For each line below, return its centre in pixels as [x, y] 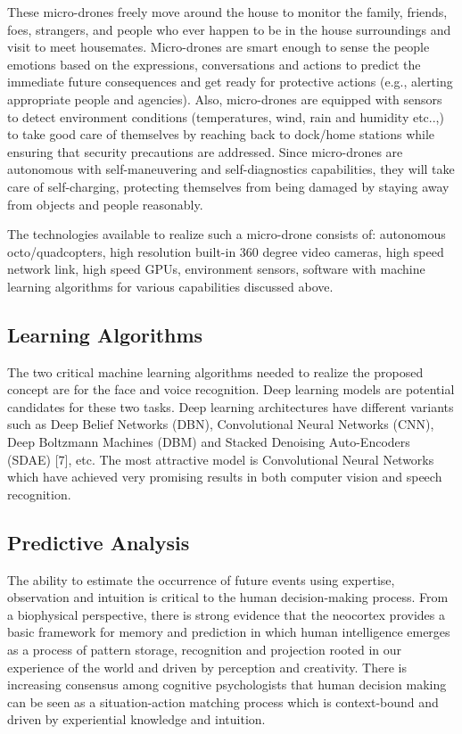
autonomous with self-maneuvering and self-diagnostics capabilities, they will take [231, 169]
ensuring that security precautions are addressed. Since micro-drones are [205, 151]
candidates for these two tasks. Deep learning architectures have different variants [231, 406]
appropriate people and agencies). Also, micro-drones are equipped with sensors [225, 99]
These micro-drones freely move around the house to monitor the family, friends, [227, 12]
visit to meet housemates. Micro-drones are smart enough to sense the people [219, 47]
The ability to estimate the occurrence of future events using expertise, [201, 579]
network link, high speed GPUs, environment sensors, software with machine [216, 269]
